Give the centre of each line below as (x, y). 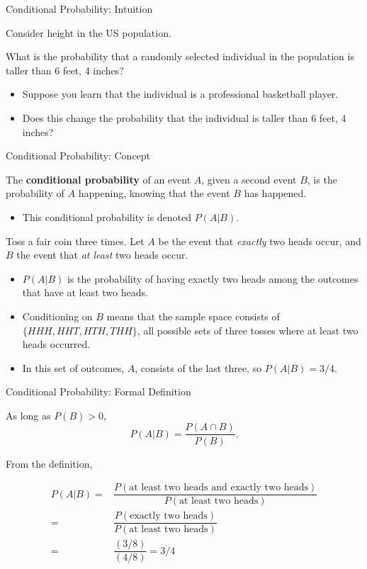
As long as (28, 415)
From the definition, (49, 463)
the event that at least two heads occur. (102, 255)
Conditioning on (57, 316)
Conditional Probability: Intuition (79, 9)
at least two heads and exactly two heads (219, 488)
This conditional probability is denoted (107, 216)
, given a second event (249, 179)
